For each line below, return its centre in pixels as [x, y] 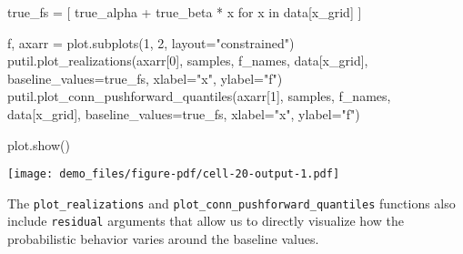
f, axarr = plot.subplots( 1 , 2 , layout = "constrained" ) [151, 42]
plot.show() [39, 144]
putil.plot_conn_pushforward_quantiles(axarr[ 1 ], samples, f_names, [199, 96]
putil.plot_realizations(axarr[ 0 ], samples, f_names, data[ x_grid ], [188, 61]
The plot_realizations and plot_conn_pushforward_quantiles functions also [231, 203]
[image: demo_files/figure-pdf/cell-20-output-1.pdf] [174, 174]
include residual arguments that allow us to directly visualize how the [206, 221]
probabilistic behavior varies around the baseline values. [163, 239]
